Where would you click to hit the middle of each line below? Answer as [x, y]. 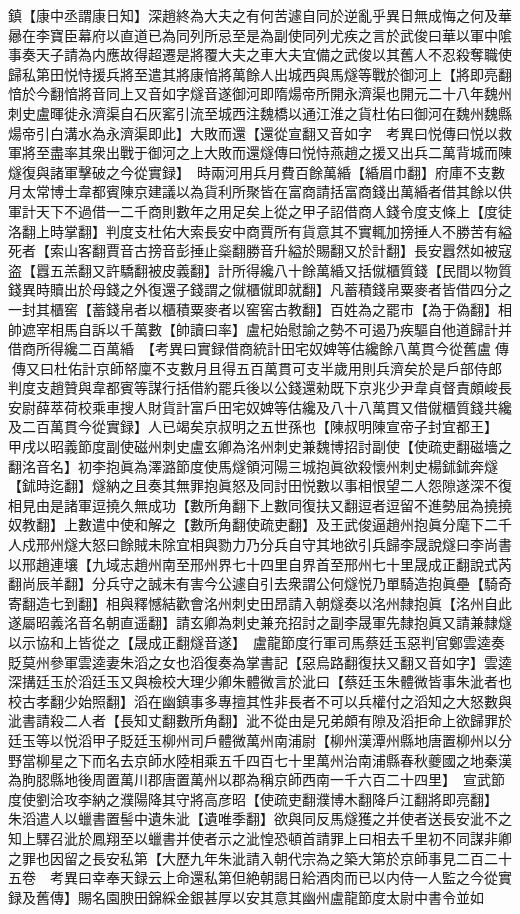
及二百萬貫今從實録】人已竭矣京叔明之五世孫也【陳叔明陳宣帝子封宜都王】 [249, 426]
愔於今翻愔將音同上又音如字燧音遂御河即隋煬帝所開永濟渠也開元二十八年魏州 [260, 93]
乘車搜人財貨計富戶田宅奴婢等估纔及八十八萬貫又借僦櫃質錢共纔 [301, 406]
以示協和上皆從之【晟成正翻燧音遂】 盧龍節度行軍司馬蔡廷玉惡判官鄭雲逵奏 [256, 642]
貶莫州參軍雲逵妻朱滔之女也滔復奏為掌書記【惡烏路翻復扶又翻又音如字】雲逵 [260, 661]
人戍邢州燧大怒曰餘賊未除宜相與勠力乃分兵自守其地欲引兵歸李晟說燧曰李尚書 [260, 544]
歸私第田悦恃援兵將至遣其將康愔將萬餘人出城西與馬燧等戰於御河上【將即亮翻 [260, 73]
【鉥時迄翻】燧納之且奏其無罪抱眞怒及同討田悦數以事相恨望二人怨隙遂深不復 [260, 485]
